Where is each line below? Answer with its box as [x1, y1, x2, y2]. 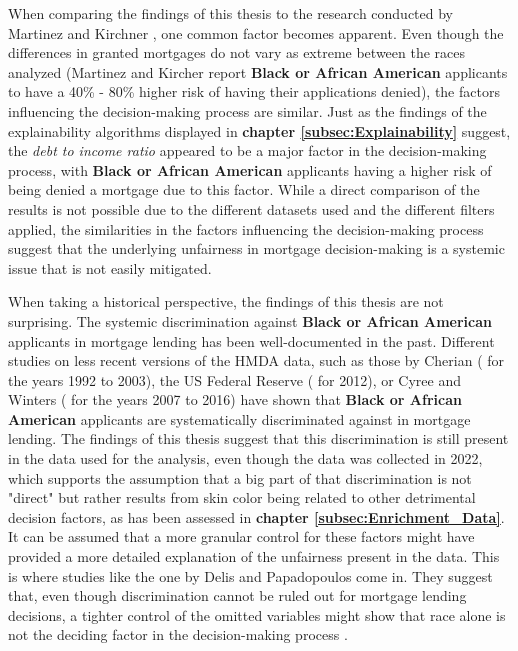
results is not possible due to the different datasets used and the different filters [8, 198, 495, 219]
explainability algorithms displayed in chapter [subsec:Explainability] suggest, [8, 120, 511, 141]
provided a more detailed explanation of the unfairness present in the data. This [8, 546, 500, 567]
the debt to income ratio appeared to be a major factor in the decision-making [8, 140, 487, 161]
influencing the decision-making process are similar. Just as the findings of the [8, 100, 487, 121]
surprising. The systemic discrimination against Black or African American [8, 310, 493, 331]
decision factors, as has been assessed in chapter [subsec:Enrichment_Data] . [8, 506, 505, 527]
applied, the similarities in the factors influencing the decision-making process [8, 218, 484, 239]
